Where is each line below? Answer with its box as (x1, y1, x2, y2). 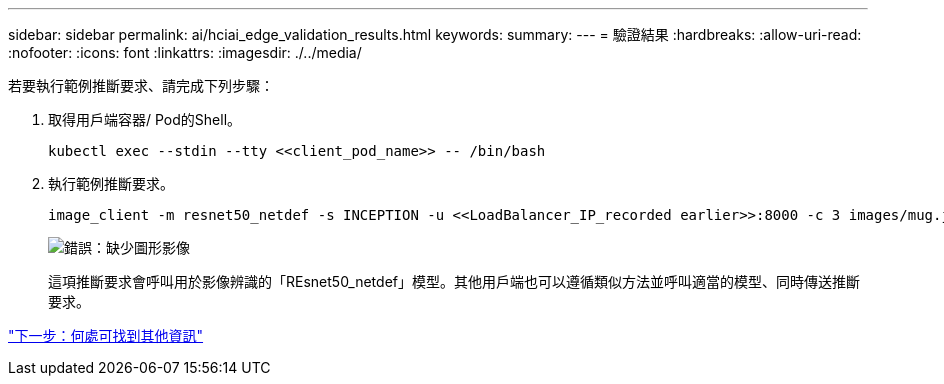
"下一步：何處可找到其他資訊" (8, 327, 204, 344)
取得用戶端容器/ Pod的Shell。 (48, 111, 242, 128)
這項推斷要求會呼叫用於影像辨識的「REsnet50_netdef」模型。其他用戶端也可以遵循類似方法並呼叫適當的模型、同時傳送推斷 (48, 273, 860, 290)
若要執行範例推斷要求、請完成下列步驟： (8, 77, 274, 94)
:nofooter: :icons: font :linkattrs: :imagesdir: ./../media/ (8, 44, 362, 61)
